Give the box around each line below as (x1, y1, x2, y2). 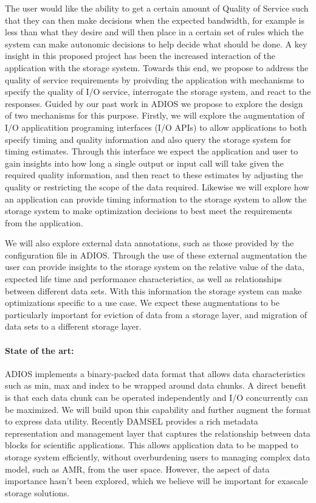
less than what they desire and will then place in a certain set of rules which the (5, 26, 304, 38)
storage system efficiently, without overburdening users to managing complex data (5, 450, 311, 463)
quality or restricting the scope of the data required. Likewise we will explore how (5, 180, 309, 193)
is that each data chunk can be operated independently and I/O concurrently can (5, 391, 308, 404)
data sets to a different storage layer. (5, 320, 142, 333)
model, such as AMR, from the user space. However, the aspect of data (5, 462, 270, 475)
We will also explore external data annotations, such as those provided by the (5, 237, 294, 249)
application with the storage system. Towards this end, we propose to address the (5, 61, 309, 74)
